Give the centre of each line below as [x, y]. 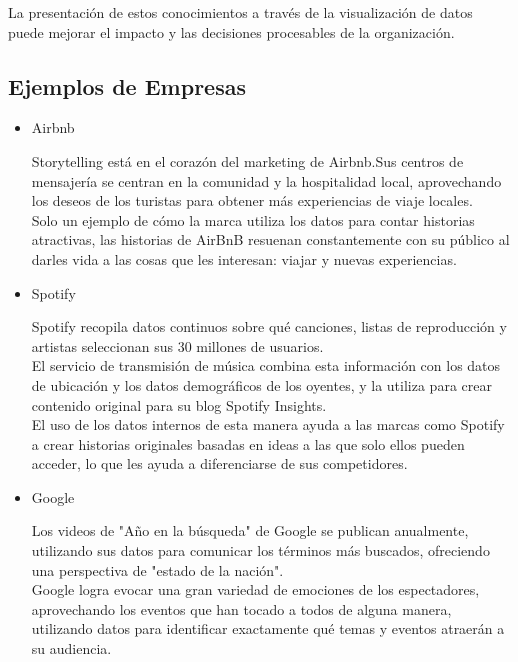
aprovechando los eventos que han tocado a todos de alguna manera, [241, 608]
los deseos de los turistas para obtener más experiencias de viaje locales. [252, 200]
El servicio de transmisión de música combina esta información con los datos [266, 365]
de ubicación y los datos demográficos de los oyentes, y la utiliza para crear [261, 384]
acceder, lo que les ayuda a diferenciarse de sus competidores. [219, 463]
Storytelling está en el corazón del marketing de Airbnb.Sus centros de [247, 160]
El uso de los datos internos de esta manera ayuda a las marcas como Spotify [268, 424]
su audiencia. [71, 648]
